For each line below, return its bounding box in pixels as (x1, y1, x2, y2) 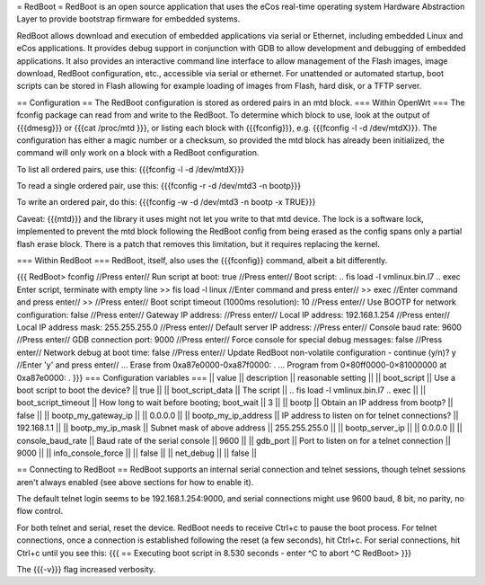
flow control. (16, 506, 64, 517)
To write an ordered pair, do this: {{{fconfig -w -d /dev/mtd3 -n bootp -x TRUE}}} (16, 197, 316, 208)
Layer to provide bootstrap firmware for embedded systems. (16, 13, 241, 24)
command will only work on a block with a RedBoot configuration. (16, 147, 260, 158)
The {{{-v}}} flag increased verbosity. (16, 564, 156, 575)
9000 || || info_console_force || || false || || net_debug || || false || (16, 448, 258, 458)
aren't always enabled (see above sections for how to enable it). (16, 476, 254, 487)
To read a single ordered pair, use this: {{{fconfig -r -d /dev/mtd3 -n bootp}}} (16, 181, 301, 191)
